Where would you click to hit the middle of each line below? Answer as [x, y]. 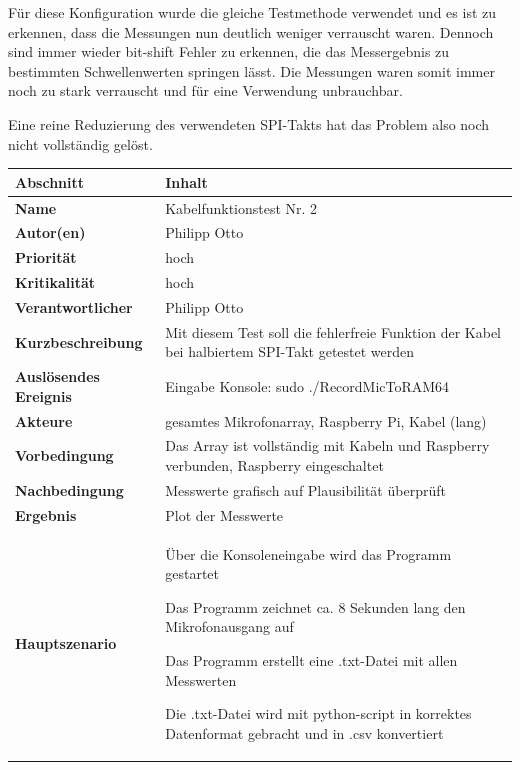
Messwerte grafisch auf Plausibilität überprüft [305, 489]
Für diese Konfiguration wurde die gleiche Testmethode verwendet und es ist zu [252, 12]
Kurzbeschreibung [79, 341]
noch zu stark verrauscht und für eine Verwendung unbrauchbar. [205, 90]
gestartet [192, 573]
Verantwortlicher [74, 306]
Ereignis [43, 395]
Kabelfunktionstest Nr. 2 [241, 207]
